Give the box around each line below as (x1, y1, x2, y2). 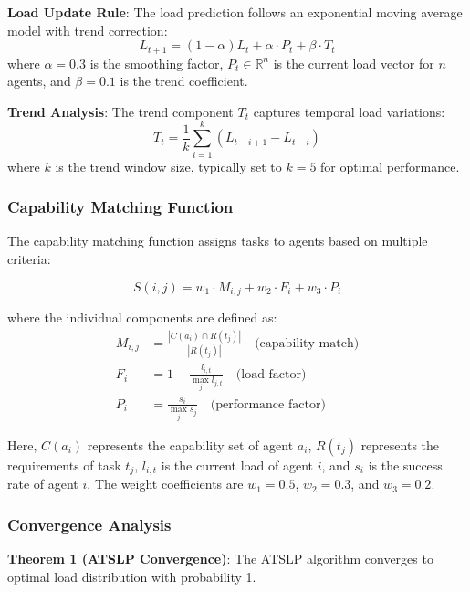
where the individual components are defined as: (7, 308, 277, 326)
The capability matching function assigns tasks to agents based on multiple (7, 231, 428, 250)
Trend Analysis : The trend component (7, 101, 234, 121)
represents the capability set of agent (87, 436, 294, 454)
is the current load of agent (161, 456, 313, 474)
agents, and (7, 71, 71, 90)
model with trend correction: (7, 20, 168, 39)
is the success (368, 456, 443, 474)
